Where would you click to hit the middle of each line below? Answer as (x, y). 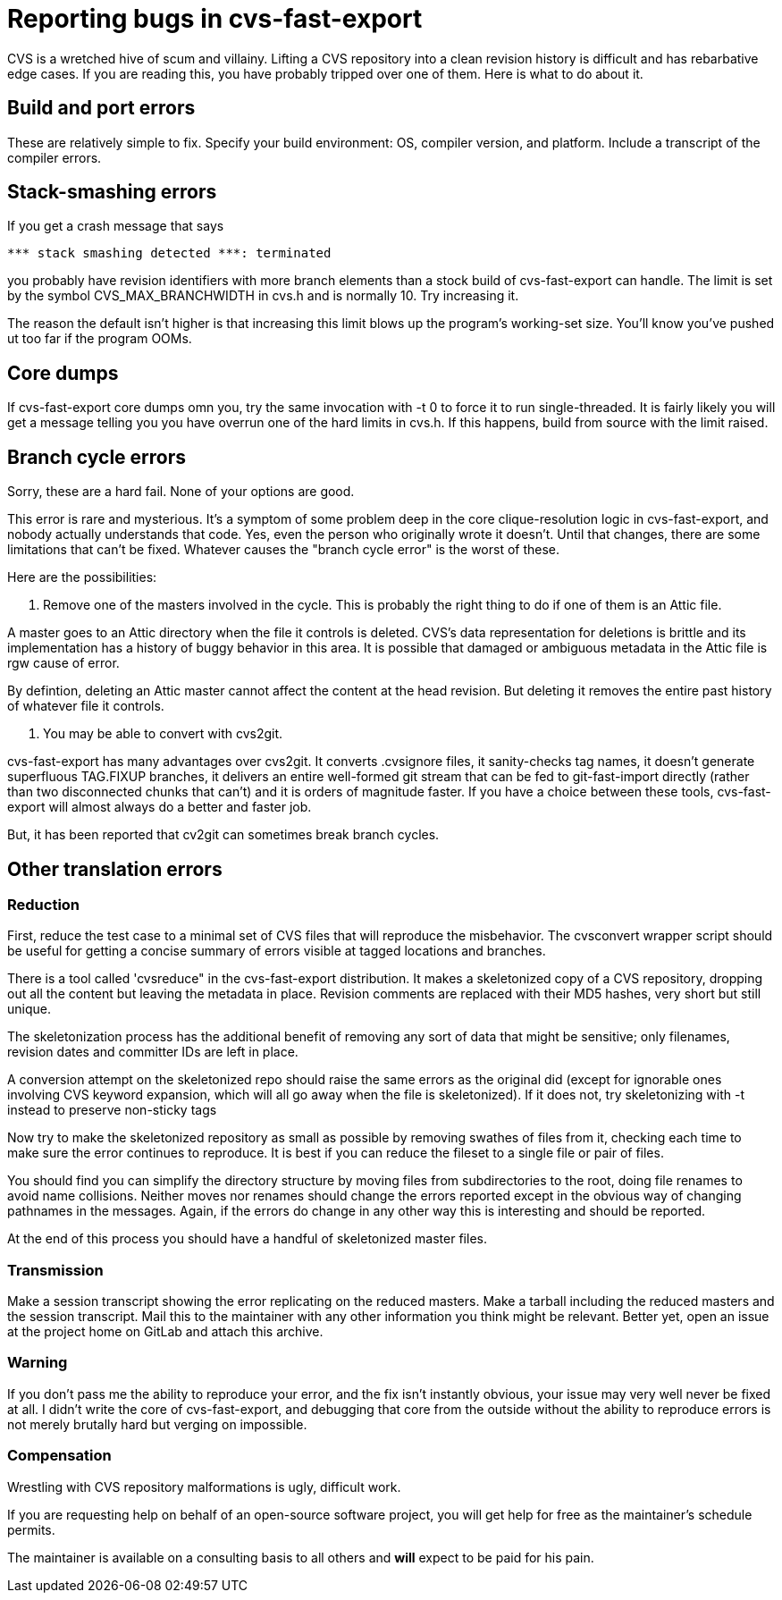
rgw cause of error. (63, 663)
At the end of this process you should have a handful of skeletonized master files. (247, 1239)
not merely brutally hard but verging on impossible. (157, 1424)
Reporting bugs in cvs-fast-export (215, 19)
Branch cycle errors (97, 457)
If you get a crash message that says (116, 226)
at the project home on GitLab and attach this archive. (165, 1332)
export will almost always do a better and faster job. (160, 807)
